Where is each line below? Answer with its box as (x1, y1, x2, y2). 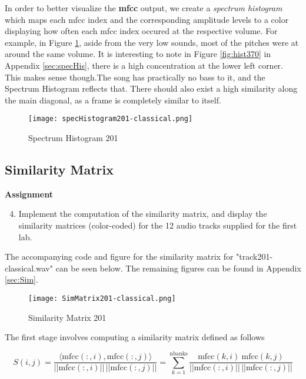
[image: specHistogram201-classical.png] (28, 115, 193, 123)
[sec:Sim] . (5, 273, 38, 286)
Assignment (5, 187, 53, 200)
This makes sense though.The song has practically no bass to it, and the (5, 71, 265, 83)
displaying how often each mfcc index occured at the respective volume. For (5, 25, 278, 37)
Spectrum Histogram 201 (28, 132, 118, 143)
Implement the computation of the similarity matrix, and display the (18, 207, 267, 220)
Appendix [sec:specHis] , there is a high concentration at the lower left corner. (5, 59, 284, 71)
